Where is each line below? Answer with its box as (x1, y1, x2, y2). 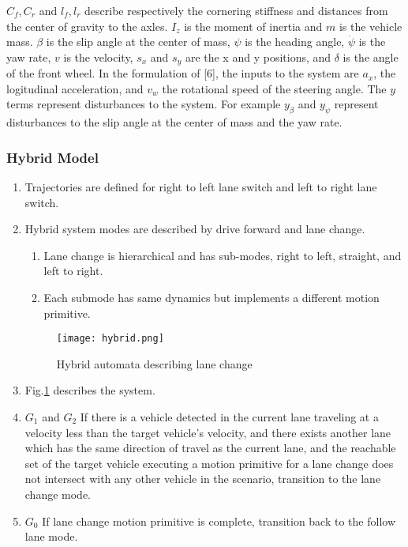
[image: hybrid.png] (56, 333, 164, 345)
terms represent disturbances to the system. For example (6, 96, 281, 112)
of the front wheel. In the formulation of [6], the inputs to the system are (6, 65, 359, 81)
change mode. (24, 486, 92, 502)
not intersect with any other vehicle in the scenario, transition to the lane (24, 470, 381, 487)
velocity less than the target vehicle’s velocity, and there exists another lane (24, 424, 391, 440)
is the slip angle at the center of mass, (46, 33, 230, 50)
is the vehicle (339, 17, 402, 34)
